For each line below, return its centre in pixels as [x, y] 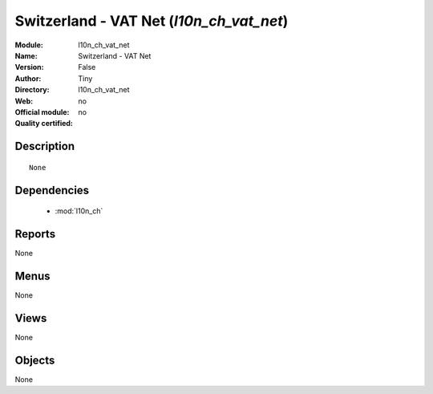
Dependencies [52, 190]
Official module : [42, 112]
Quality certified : [44, 124]
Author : [28, 78]
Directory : [32, 90]
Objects [35, 360]
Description [45, 146]
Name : [26, 55]
